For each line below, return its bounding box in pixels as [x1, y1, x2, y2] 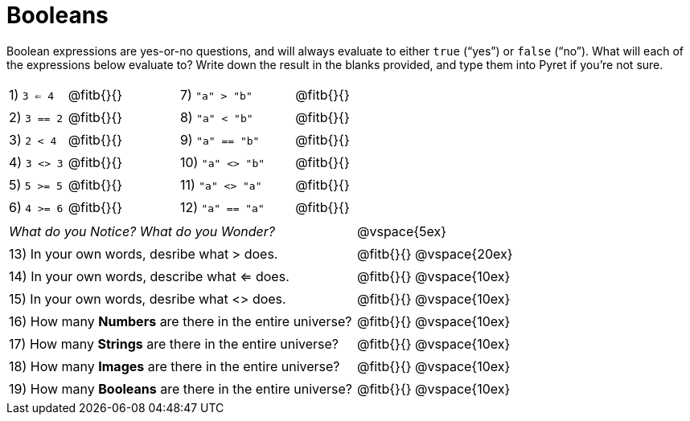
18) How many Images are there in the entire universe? [9, 358, 340, 374]
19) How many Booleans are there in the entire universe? [9, 380, 352, 397]
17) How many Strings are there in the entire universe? [9, 335, 339, 352]
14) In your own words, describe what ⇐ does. [9, 268, 290, 284]
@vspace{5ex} [356, 223, 447, 239]
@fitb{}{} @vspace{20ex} [356, 245, 513, 262]
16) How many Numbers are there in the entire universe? [9, 313, 352, 329]
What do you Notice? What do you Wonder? [9, 223, 275, 239]
